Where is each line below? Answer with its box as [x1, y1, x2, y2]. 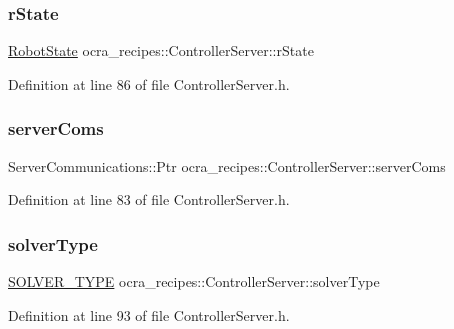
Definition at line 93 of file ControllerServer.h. [8, 304, 290, 325]
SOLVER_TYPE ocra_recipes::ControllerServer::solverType [8, 271, 380, 292]
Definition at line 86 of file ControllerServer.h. [8, 73, 290, 94]
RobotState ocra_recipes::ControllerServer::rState [8, 40, 314, 61]
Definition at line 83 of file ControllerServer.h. [8, 189, 290, 210]
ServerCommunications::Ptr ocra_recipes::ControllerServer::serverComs [8, 155, 446, 176]
